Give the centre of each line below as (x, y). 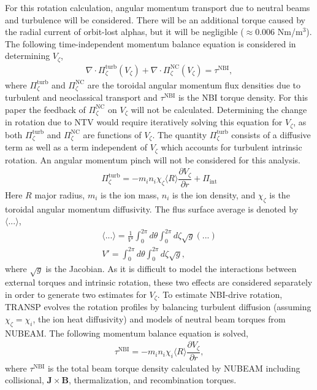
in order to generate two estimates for (76, 294)
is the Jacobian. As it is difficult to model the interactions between (171, 269)
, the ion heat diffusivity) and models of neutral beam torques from (159, 318)
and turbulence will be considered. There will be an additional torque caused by (155, 19)
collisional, (25, 380)
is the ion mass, (130, 194)
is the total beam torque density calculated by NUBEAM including (174, 368)
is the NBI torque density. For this (243, 97)
